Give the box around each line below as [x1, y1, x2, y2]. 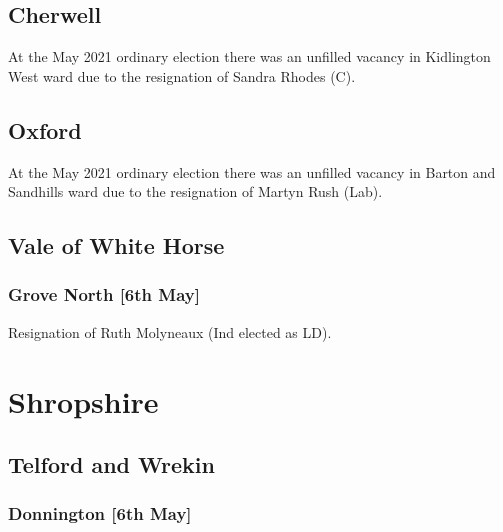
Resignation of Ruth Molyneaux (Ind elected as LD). [8, 321, 332, 342]
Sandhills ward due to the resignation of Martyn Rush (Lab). [8, 181, 383, 202]
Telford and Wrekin [8, 449, 215, 480]
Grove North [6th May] [8, 282, 200, 307]
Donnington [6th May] [8, 501, 192, 526]
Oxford [8, 114, 82, 145]
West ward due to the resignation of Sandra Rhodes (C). [8, 65, 356, 86]
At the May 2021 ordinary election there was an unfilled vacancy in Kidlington [8, 46, 491, 67]
